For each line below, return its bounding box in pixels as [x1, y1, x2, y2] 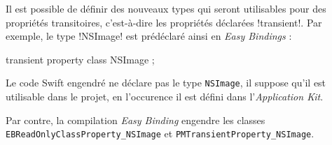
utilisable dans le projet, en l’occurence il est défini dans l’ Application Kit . [6, 89, 324, 104]
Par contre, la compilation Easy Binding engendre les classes [6, 112, 265, 127]
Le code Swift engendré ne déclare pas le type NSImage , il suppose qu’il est [6, 75, 326, 90]
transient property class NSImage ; [6, 52, 155, 66]
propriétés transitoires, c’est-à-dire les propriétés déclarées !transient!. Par [6, 15, 322, 29]
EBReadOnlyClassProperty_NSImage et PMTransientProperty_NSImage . [6, 126, 314, 141]
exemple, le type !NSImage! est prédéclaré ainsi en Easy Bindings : [6, 29, 292, 43]
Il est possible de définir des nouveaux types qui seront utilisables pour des [6, 1, 326, 15]
